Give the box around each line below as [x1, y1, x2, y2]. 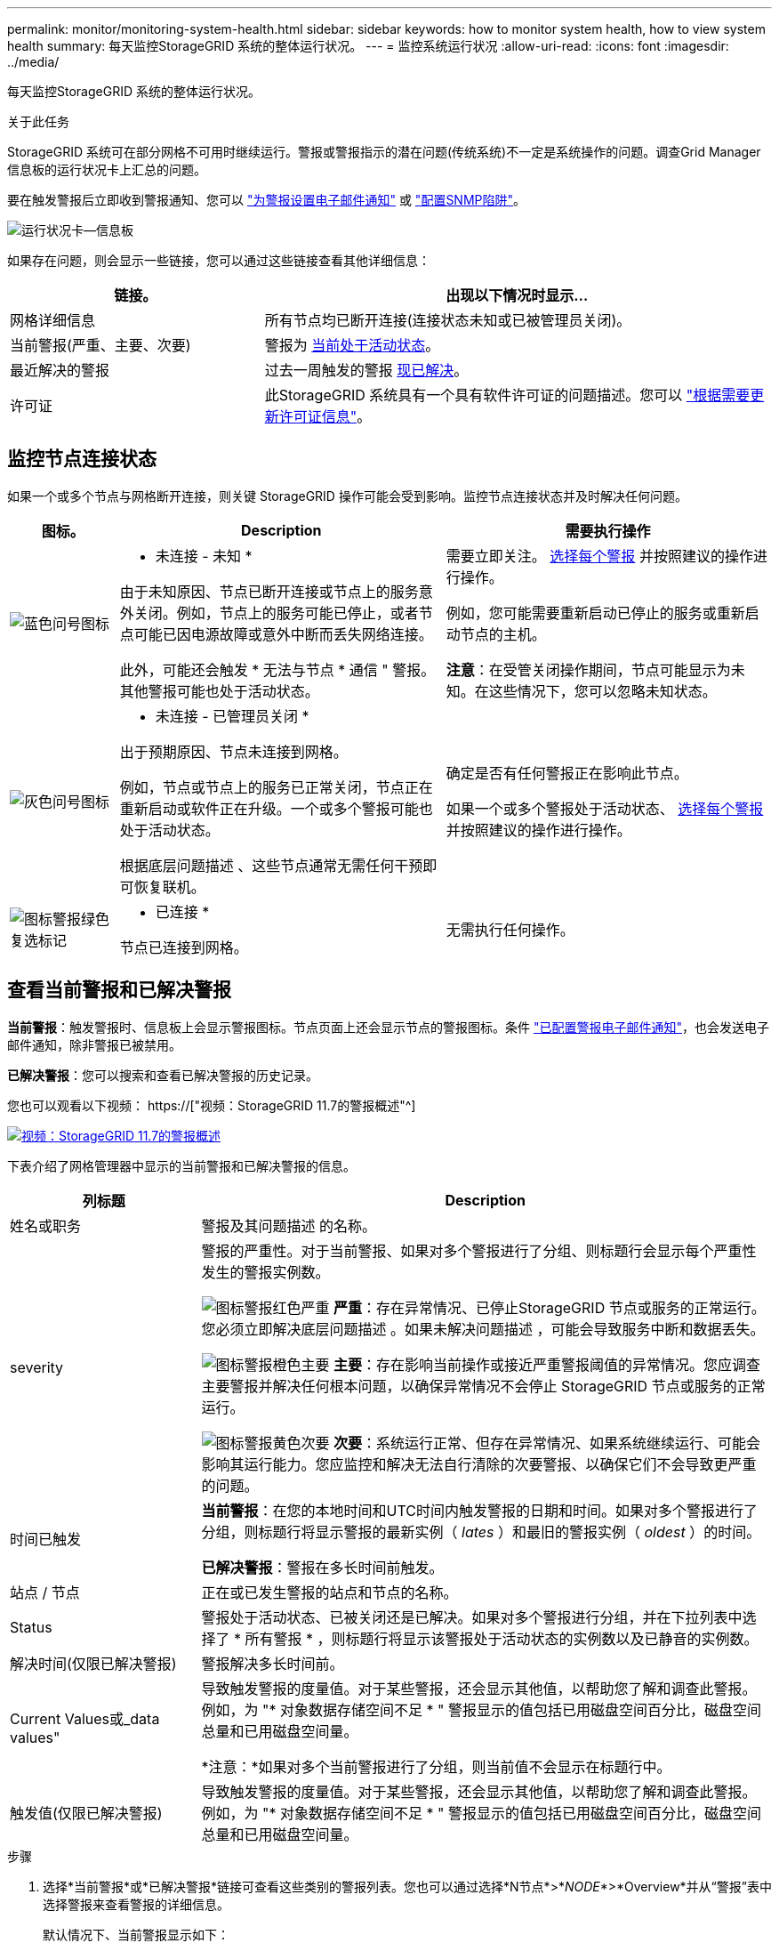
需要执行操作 [565, 521, 651, 540]
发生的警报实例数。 [201, 1262, 330, 1281]
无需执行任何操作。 [446, 920, 574, 939]
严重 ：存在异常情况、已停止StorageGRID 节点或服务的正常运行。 [333, 1298, 766, 1317]
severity [10, 1358, 64, 1376]
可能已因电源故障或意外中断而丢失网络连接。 [133, 625, 433, 643]
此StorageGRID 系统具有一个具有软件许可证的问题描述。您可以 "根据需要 [264, 386, 751, 404]
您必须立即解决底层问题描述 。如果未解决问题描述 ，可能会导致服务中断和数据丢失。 [201, 1319, 765, 1338]
